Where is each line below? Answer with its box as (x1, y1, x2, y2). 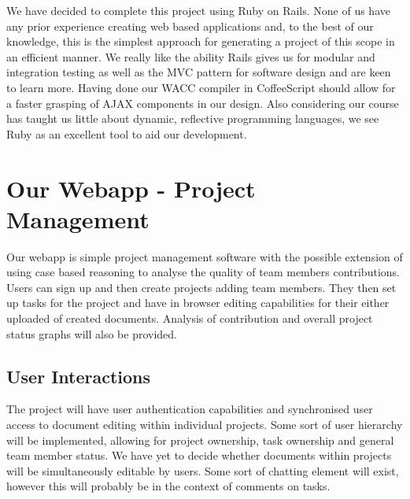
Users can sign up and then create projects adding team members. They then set (6, 279, 397, 295)
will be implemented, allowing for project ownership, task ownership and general (6, 431, 394, 448)
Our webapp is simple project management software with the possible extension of (6, 248, 403, 264)
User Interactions (6, 364, 151, 388)
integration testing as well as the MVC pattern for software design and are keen (6, 64, 391, 80)
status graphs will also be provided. (6, 325, 178, 342)
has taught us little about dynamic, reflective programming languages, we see (6, 110, 379, 127)
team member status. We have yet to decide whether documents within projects (6, 447, 392, 464)
